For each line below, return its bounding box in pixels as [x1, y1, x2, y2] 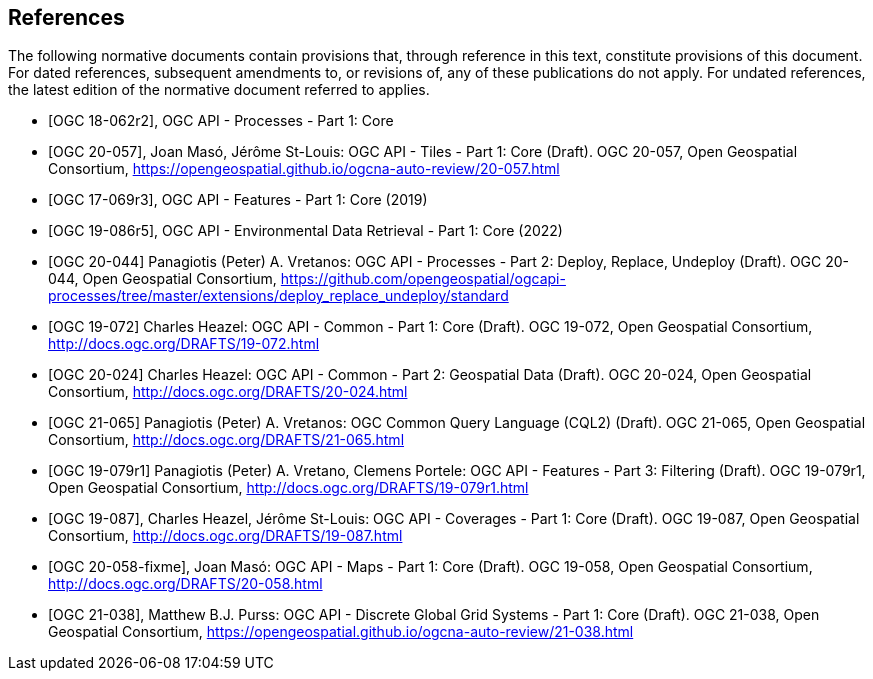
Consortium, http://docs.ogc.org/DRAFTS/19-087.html [48, 527, 403, 545]
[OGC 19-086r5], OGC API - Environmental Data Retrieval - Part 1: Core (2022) [48, 222, 563, 240]
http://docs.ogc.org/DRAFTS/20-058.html [48, 575, 323, 593]
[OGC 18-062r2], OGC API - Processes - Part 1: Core [48, 112, 394, 130]
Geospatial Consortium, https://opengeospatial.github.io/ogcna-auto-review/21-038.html [48, 623, 634, 641]
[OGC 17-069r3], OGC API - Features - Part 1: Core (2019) [48, 191, 428, 209]
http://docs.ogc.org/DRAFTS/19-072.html [48, 335, 320, 353]
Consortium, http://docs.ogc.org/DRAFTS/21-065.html [48, 431, 405, 449]
